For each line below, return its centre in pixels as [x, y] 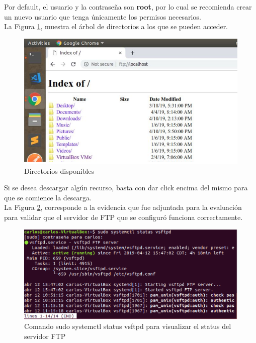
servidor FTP [45, 336]
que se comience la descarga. [48, 197]
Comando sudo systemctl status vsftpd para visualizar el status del [128, 326]
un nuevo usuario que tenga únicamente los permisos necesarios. [103, 16]
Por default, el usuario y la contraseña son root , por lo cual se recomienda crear [128, 7]
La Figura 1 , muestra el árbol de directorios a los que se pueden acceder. [116, 26]
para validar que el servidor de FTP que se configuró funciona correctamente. [123, 217]
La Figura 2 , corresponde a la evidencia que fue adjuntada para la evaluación [123, 207]
